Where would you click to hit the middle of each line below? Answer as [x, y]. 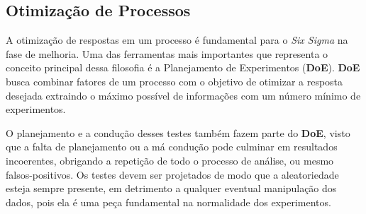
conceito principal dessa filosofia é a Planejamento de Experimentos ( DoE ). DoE [183, 67]
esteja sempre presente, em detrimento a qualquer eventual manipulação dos [171, 188]
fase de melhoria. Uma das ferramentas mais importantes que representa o [167, 53]
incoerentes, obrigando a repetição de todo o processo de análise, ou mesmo [170, 160]
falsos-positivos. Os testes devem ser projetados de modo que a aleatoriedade [172, 174]
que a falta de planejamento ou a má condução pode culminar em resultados [172, 147]
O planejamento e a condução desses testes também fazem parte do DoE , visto [178, 132]
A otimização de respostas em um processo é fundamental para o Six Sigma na [177, 40]
